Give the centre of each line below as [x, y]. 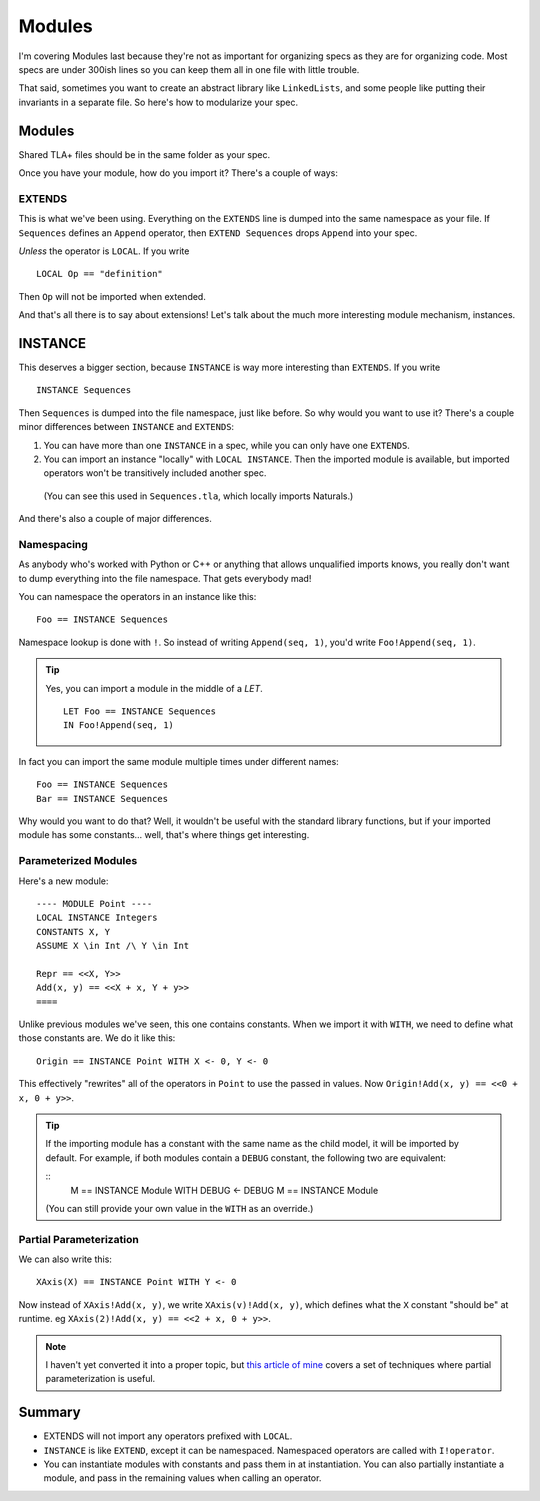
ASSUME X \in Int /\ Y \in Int [113, 946]
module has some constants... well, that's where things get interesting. [164, 835]
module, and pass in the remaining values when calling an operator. [182, 1478]
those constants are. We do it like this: [97, 1038]
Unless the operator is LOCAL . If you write [104, 251]
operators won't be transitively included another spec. [155, 473]
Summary [49, 1412]
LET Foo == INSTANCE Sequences [140, 711]
